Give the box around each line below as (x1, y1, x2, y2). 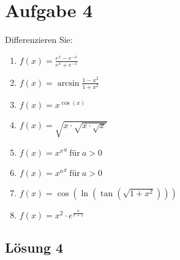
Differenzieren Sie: (5, 33, 73, 46)
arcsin (57, 78, 80, 88)
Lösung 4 (5, 238, 64, 257)
